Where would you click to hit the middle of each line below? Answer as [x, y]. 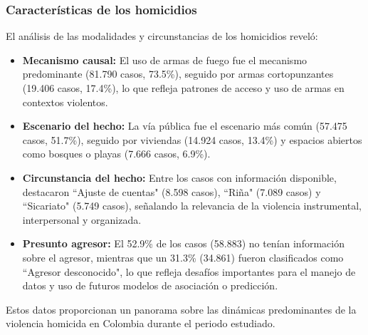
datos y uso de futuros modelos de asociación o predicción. [150, 285]
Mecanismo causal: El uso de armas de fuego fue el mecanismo [165, 60]
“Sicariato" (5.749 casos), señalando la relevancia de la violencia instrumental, [192, 206]
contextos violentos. [65, 102]
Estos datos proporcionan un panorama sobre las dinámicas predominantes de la [181, 309]
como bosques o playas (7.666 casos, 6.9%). [116, 154]
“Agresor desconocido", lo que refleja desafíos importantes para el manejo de [189, 271]
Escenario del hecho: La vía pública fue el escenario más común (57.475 [185, 126]
